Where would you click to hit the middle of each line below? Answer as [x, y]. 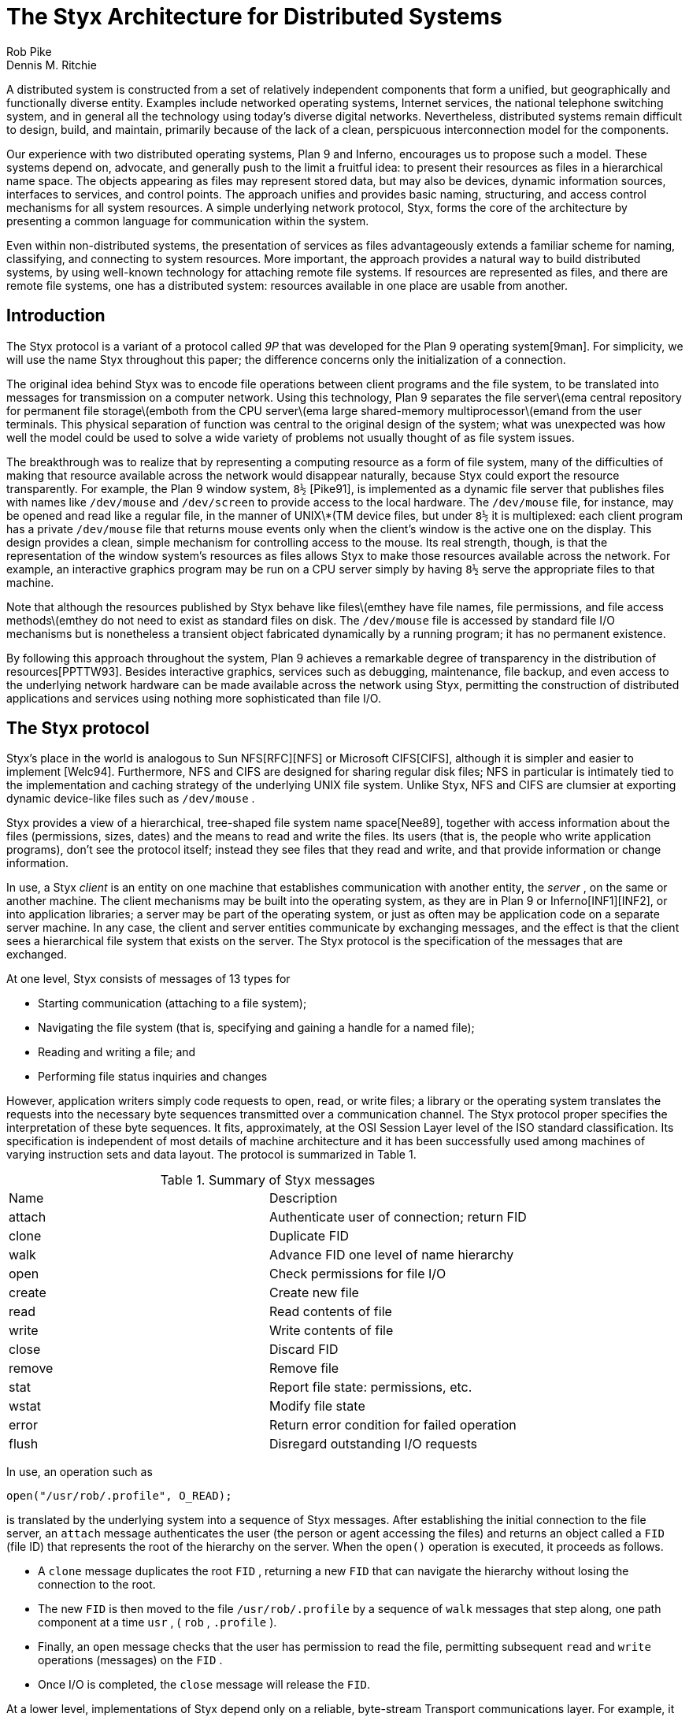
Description [303, 1198]
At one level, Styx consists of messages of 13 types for [148, 979]
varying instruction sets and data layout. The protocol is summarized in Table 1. [211, 1155]
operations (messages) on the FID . [130, 1660]
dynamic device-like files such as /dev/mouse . [131, 799]
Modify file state [317, 1406]
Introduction [56, 316]
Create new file [314, 1293]
